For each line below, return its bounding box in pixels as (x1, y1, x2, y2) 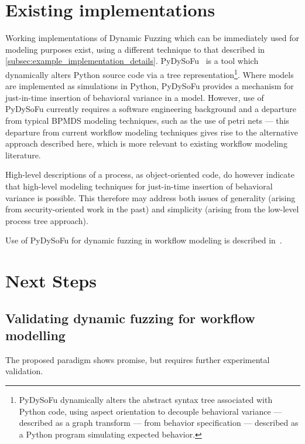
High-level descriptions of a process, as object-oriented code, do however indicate (5, 168, 295, 181)
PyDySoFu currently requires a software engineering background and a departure (5, 103, 296, 115)
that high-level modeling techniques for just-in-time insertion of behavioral (5, 179, 273, 192)
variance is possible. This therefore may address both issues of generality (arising (5, 191, 296, 204)
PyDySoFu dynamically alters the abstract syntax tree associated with (19, 394, 273, 406)
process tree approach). (5, 214, 88, 226)
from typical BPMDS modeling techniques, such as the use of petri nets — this (5, 114, 289, 126)
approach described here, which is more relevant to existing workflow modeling (5, 137, 287, 150)
